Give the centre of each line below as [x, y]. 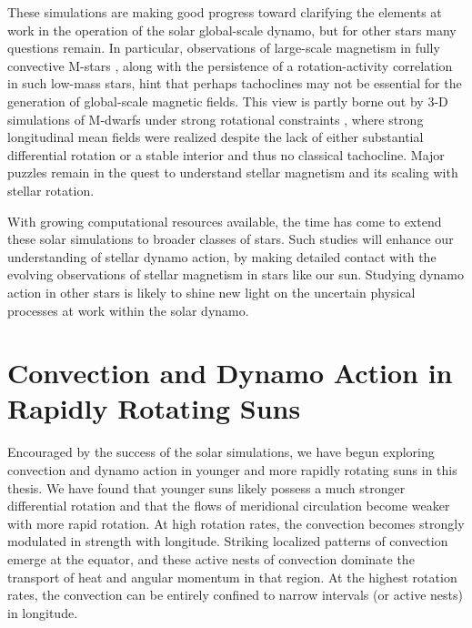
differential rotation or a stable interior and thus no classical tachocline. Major [226, 154]
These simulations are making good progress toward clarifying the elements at [225, 12]
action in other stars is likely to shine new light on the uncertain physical [211, 292]
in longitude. [43, 612]
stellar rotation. [51, 190]
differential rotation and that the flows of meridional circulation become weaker [229, 506]
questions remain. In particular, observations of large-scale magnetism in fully [224, 48]
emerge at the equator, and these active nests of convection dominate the [211, 558]
